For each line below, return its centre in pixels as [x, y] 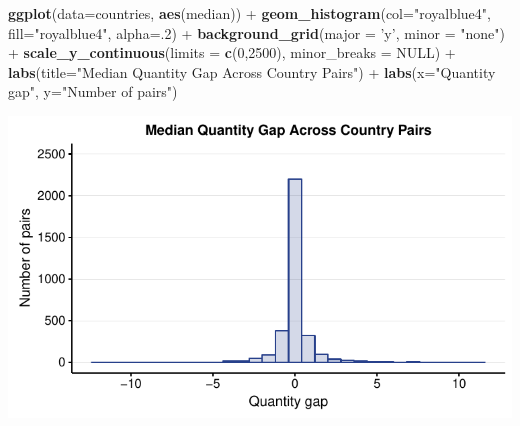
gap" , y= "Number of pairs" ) [93, 91]
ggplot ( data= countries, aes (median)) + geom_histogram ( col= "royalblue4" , [249, 13]
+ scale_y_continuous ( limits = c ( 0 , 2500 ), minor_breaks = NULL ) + [232, 52]
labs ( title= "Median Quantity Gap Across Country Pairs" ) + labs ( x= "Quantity [252, 71]
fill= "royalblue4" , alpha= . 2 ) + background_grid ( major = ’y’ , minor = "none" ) [256, 32]
